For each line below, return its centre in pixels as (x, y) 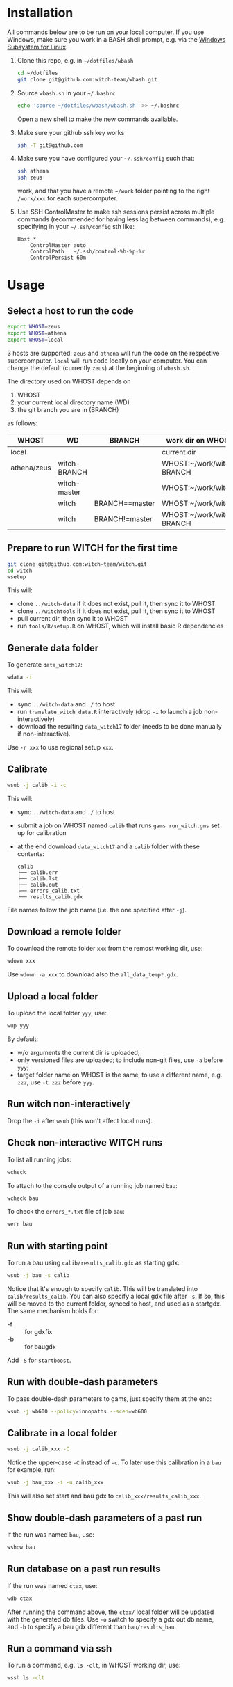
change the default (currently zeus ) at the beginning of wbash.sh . (99, 367)
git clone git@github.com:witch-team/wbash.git (87, 79)
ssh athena (33, 171)
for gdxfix (38, 1331)
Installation (40, 13)
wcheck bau (23, 1198)
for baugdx (41, 1346)
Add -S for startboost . (39, 1360)
